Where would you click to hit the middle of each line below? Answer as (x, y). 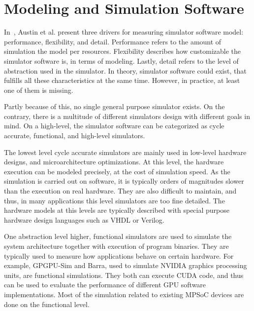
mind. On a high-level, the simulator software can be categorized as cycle (114, 126)
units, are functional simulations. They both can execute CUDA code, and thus (124, 275)
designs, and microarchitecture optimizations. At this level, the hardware (114, 162)
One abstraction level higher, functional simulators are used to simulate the (118, 236)
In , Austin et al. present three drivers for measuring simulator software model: (124, 32)
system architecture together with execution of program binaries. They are (116, 246)
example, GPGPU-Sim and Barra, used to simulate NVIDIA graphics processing (126, 265)
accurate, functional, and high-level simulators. (75, 136)
